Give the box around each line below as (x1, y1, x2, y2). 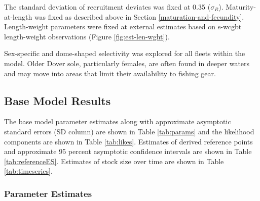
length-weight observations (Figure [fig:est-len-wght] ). (4, 31, 170, 41)
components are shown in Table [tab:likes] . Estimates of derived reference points (4, 136, 253, 146)
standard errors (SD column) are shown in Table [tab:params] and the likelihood (4, 126, 254, 136)
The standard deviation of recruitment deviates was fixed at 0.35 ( (4, 2, 211, 12)
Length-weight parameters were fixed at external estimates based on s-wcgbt (4, 21, 242, 32)
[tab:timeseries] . (4, 166, 53, 176)
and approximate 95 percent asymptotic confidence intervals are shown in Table (4, 146, 252, 157)
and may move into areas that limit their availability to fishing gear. (4, 68, 216, 78)
